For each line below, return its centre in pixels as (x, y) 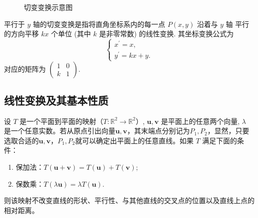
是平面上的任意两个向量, (200, 121)
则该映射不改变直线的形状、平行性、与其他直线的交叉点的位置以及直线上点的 (129, 200)
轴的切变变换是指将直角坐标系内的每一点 (99, 24)
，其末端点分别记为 (158, 131)
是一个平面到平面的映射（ (61, 121)
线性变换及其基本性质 (56, 100)
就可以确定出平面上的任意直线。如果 (134, 140)
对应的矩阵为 (25, 68)
